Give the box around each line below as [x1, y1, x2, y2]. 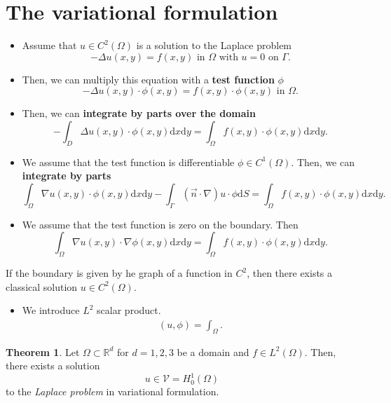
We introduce [22, 303, 80, 317]
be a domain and [177, 344, 249, 359]
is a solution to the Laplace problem [136, 38, 292, 53]
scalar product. [97, 303, 161, 317]
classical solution [6, 279, 78, 294]
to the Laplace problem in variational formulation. [6, 384, 219, 399]
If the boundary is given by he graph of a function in [6, 266, 233, 280]
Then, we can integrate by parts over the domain [22, 106, 256, 121]
